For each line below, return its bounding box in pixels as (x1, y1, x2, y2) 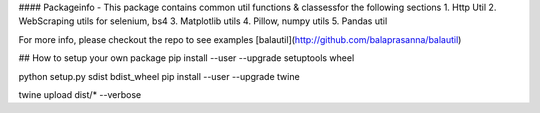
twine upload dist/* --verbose (18, 88, 142, 100)
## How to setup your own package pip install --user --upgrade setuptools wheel (18, 52, 355, 64)
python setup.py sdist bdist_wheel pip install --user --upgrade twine (18, 70, 300, 82)
